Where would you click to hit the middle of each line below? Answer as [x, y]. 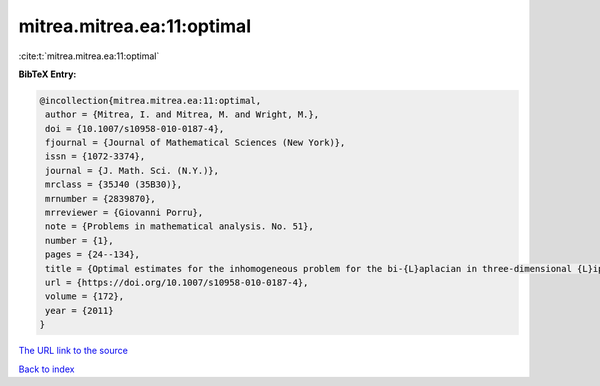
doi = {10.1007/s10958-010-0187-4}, [135, 128]
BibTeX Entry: [47, 74]
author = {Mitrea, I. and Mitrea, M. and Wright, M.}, [182, 114]
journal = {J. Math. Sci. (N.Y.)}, [132, 170]
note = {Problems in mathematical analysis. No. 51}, [179, 226]
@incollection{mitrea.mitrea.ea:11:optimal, [150, 100]
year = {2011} [79, 310]
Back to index [46, 369]
